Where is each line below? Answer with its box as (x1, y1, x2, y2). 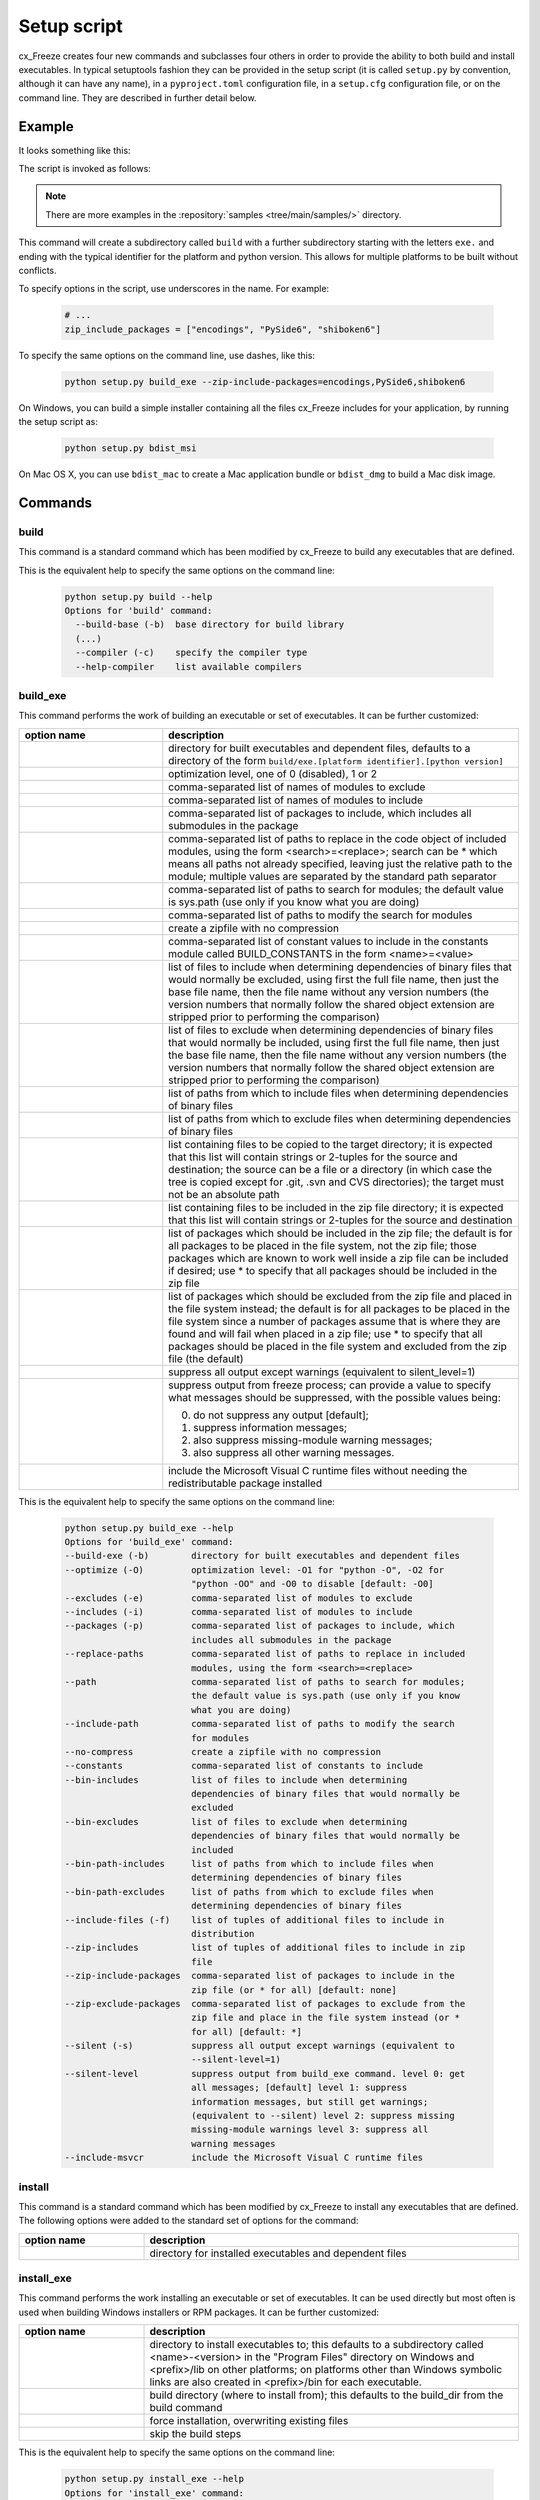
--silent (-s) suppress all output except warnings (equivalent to (64, 2040, 455, 2052)
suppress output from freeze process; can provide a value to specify (168, 1378, 492, 1392)
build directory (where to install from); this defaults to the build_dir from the (149, 2388, 504, 2402)
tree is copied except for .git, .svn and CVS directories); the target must (168, 1175, 505, 1189)
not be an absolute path (168, 1187, 280, 1201)
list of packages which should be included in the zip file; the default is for (168, 1226, 513, 1240)
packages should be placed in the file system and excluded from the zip (168, 1339, 507, 1353)
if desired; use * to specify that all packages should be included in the (168, 1263, 498, 1277)
